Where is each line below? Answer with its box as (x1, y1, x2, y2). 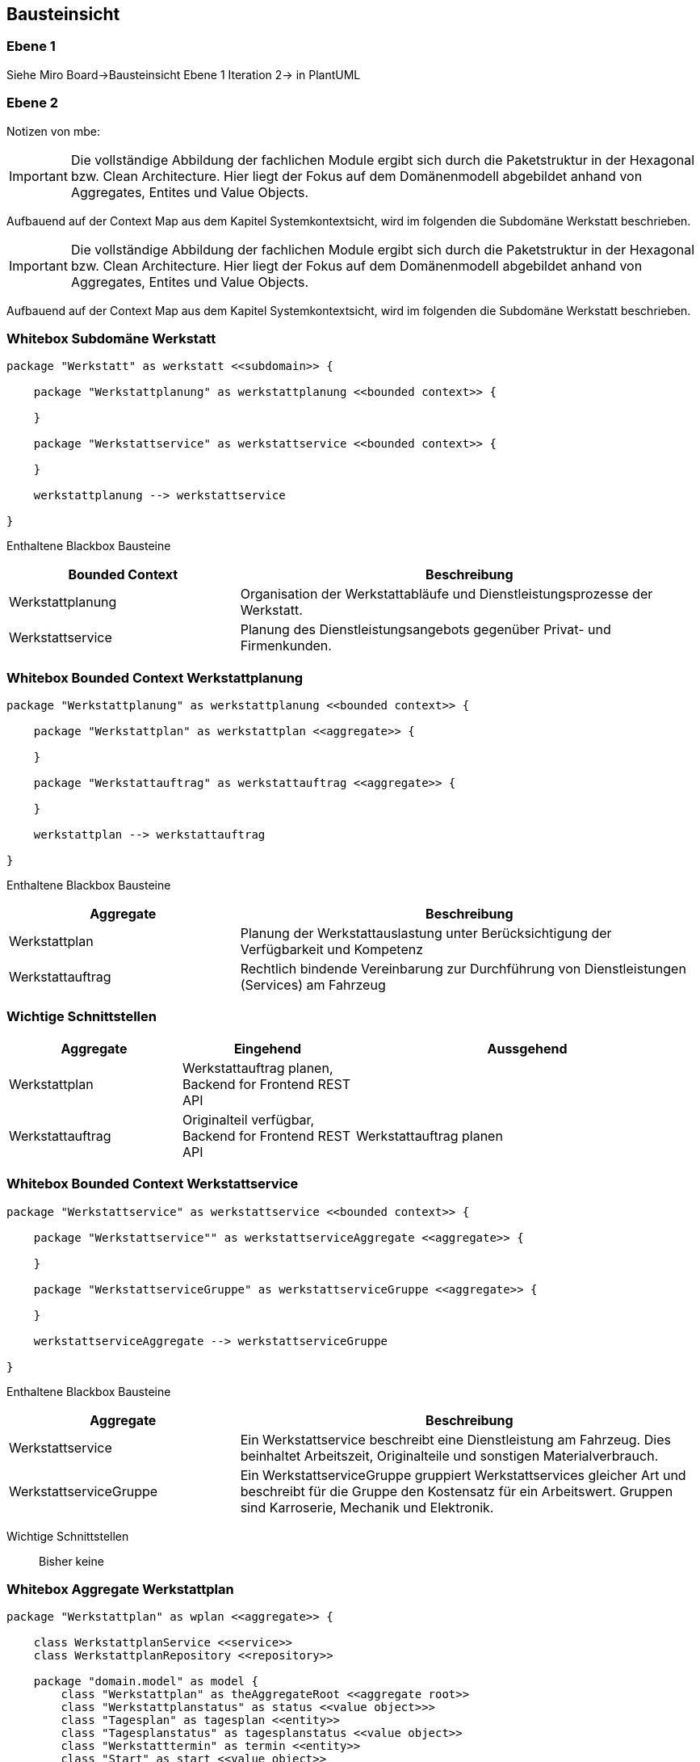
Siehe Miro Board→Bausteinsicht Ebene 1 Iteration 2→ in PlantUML (6, 67, 361, 82)
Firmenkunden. (240, 637, 332, 654)
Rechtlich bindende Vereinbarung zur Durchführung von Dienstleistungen (240, 961, 686, 978)
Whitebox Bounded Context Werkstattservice (6, 1175, 299, 1192)
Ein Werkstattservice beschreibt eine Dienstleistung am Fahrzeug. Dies (240, 1431, 671, 1448)
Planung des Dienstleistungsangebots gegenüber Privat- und (240, 621, 611, 638)
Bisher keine (39, 1554, 104, 1568)
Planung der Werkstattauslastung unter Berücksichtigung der (240, 925, 612, 942)
